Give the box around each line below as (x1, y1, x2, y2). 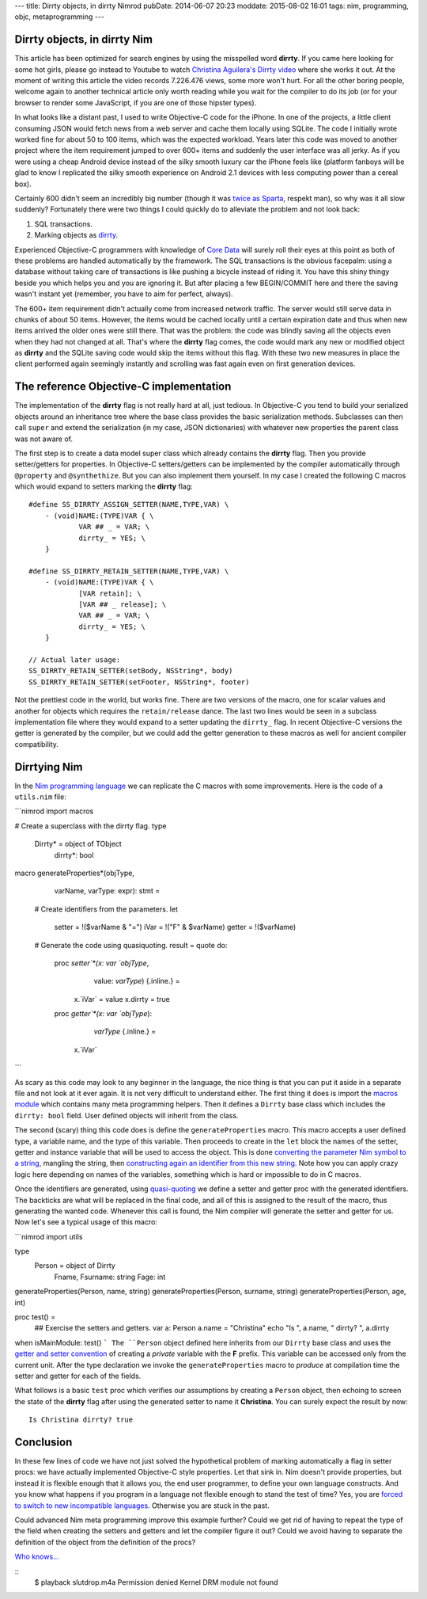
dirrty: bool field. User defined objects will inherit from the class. (14, 1110, 239, 1120)
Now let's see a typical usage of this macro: (14, 1217, 158, 1227)
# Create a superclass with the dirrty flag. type (14, 820, 167, 831)
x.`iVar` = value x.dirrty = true (74, 994, 170, 1003)
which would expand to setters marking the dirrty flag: (14, 482, 193, 491)
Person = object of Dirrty (34, 1261, 116, 1270)
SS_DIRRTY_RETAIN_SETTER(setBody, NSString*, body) (28, 666, 233, 676)
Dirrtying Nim (14, 760, 83, 774)
